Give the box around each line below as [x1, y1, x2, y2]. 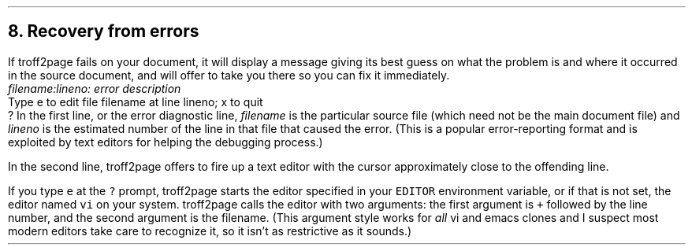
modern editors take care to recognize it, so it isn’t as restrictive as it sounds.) [8, 223, 412, 238]
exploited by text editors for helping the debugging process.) [8, 135, 323, 149]
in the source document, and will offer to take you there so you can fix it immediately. [8, 68, 450, 82]
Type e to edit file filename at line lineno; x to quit [8, 94, 263, 109]
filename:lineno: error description [8, 81, 181, 95]
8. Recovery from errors [8, 21, 199, 42]
